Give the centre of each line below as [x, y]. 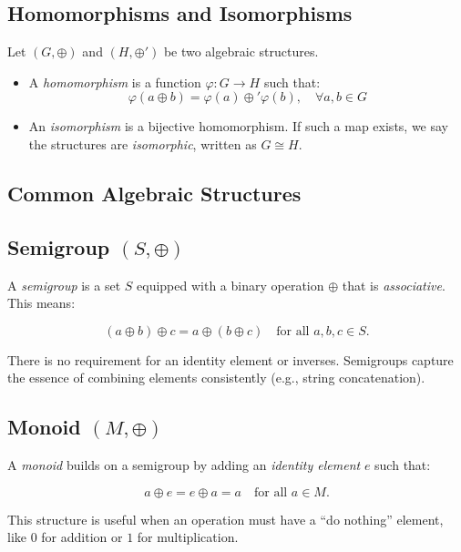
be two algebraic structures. [241, 51]
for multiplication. [188, 537]
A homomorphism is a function [115, 82]
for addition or [82, 537]
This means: [41, 303]
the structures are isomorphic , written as [143, 143]
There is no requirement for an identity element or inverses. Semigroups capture [230, 359]
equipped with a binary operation [230, 285]
